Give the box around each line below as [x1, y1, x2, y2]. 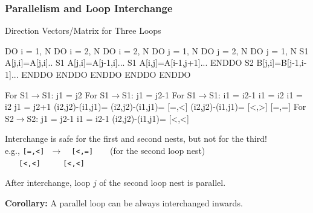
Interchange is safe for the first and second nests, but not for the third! [5, 132, 267, 145]
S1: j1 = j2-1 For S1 [122, 88, 196, 101]
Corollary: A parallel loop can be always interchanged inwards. [5, 196, 243, 209]
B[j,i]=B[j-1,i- [256, 56, 307, 69]
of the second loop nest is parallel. [99, 176, 226, 189]
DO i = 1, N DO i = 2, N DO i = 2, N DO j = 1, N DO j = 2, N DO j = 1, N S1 [5, 44, 309, 57]
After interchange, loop [5, 176, 91, 189]
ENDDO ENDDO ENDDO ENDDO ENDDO [21, 68, 191, 80]
